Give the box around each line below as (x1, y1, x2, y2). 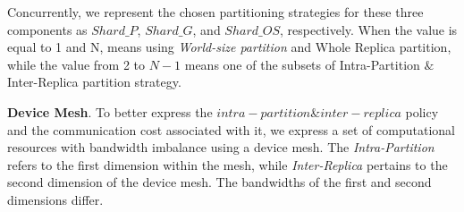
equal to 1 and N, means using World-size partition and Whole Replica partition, (7, 38, 451, 56)
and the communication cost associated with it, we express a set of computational (7, 120, 455, 139)
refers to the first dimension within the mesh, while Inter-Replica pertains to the (7, 155, 448, 174)
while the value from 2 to (7, 55, 146, 73)
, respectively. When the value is (279, 20, 458, 38)
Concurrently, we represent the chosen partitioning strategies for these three (7, 3, 424, 21)
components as (7, 20, 88, 38)
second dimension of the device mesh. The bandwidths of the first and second (7, 173, 432, 191)
